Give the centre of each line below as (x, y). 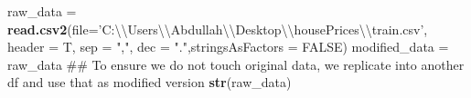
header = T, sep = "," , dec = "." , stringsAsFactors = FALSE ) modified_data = (228, 47)
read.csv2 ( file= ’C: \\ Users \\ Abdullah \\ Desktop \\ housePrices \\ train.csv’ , (218, 29)
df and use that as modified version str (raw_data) (150, 82)
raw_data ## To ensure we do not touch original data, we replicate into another (236, 64)
